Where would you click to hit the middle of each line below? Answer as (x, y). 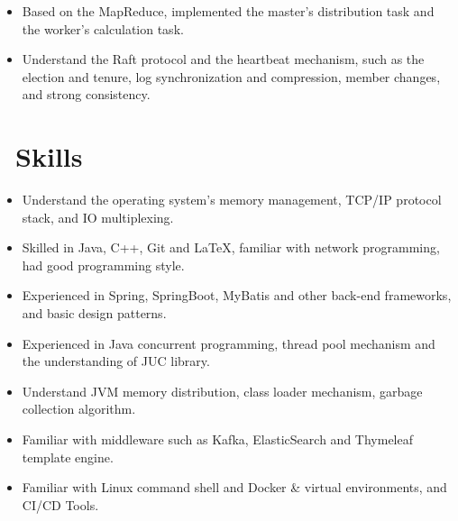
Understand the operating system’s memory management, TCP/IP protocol (232, 200)
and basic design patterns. (94, 313)
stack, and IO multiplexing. (98, 217)
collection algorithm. (79, 409)
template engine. (68, 457)
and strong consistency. (86, 94)
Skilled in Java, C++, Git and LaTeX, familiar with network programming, (231, 247)
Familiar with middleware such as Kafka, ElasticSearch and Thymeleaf (217, 439)
